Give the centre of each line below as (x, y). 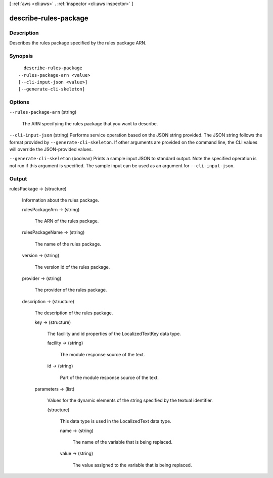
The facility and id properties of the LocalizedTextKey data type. (114, 333)
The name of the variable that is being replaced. (123, 442)
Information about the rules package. (61, 200)
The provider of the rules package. (71, 290)
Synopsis (21, 56)
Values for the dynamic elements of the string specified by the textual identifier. (130, 400)
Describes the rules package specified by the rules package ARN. (78, 43)
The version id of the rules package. (72, 267)
